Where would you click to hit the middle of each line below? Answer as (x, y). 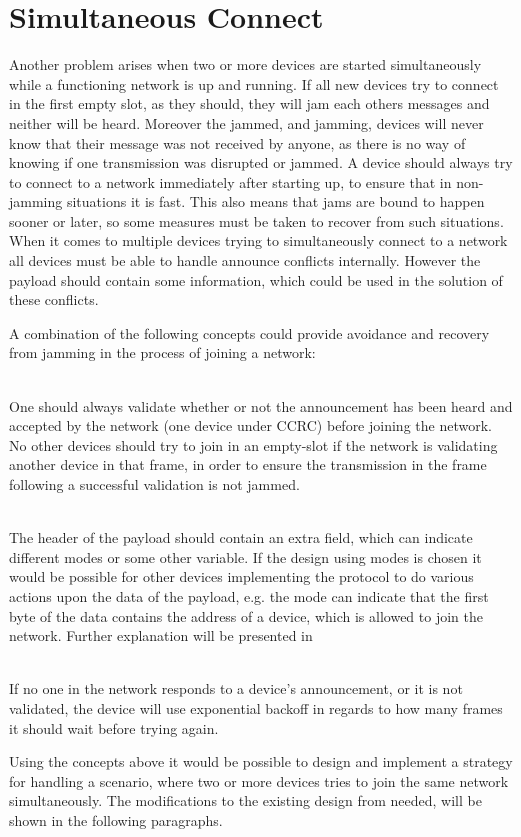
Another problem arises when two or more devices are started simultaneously (245, 64)
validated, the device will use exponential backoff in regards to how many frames (256, 707)
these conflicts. (54, 299)
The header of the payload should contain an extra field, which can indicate (241, 537)
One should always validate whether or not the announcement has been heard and (261, 405)
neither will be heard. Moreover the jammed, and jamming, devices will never (246, 122)
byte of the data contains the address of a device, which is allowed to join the (246, 615)
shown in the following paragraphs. (116, 819)
